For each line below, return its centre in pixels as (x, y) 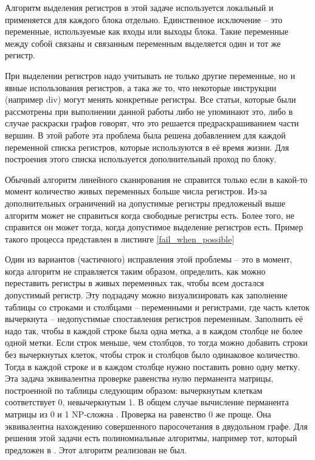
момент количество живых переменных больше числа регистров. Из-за (136, 191)
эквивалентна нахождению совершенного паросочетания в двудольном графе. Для (157, 426)
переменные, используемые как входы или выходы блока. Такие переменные (147, 31)
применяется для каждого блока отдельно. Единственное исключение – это (144, 19)
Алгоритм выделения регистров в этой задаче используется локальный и (139, 7)
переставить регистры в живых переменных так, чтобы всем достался (135, 283)
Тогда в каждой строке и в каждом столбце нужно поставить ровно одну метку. (153, 366)
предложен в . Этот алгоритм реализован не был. (96, 449)
